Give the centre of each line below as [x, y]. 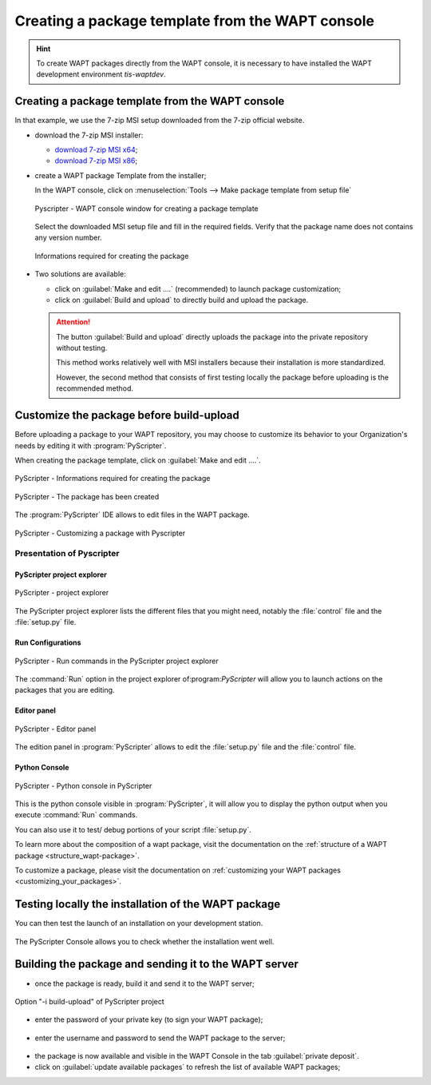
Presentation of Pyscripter [67, 554]
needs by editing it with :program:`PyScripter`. [91, 445]
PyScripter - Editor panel [55, 729]
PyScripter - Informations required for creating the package [113, 479]
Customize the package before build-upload [127, 415]
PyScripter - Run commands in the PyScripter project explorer [117, 661]
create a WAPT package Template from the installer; [121, 175]
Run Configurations [48, 642]
